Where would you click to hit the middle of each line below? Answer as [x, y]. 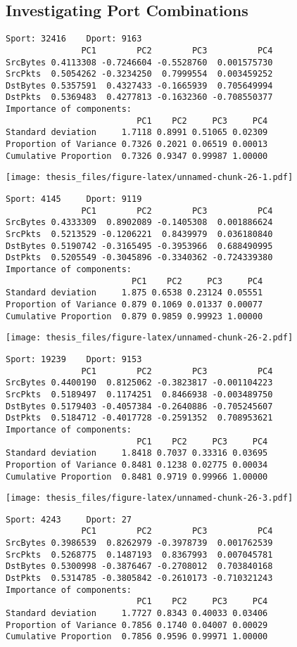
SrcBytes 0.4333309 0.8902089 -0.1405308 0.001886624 [139, 223]
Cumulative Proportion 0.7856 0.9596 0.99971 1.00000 [137, 637]
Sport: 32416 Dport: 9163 [74, 39]
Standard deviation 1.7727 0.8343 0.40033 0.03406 [137, 614]
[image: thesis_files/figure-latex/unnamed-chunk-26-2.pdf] [150, 338]
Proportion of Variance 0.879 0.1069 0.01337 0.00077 [134, 304]
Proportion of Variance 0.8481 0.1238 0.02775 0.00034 [137, 465]
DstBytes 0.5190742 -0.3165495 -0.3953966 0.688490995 [139, 246]
